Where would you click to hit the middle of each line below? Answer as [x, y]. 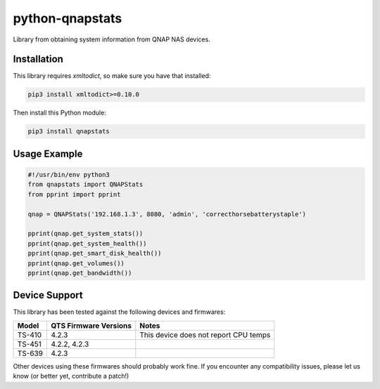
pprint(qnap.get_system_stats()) [85, 234]
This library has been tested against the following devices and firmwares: [119, 312]
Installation [38, 59]
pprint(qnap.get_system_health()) [87, 243]
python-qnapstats [68, 18]
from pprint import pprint [74, 194]
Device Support [48, 295]
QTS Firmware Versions [91, 325]
